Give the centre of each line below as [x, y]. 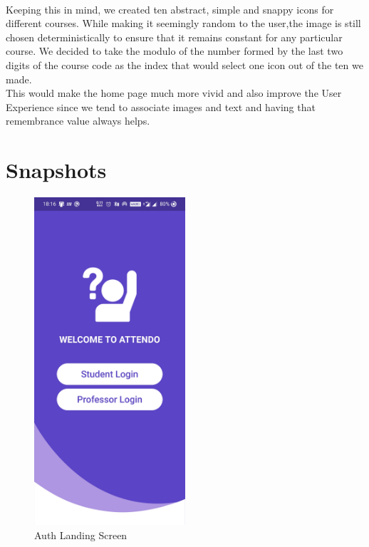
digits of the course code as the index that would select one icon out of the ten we [184, 64]
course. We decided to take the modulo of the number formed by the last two [175, 51]
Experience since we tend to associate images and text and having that [161, 106]
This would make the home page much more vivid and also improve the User [174, 93]
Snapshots [56, 170]
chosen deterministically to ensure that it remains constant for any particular [174, 37]
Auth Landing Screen [81, 535]
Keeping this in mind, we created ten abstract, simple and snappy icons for [170, 9]
